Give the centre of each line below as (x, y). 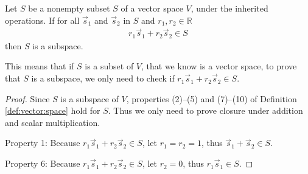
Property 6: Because (43, 163)
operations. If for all (42, 20)
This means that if (40, 66)
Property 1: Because (43, 143)
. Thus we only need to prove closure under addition (205, 110)
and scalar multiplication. (53, 122)
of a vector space (152, 8)
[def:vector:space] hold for (53, 110)
